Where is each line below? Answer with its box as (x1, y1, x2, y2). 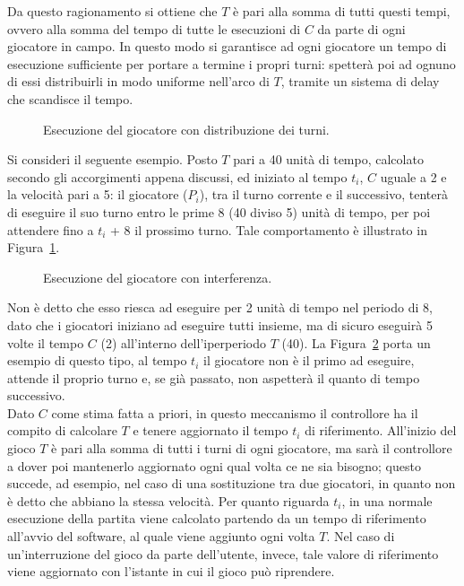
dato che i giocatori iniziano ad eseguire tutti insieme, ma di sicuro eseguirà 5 (7, 315, 433, 334)
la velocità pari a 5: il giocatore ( (7, 185, 188, 204)
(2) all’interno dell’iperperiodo (100, 333, 267, 352)
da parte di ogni (317, 19, 406, 38)
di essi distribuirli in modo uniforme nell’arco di (7, 72, 270, 91)
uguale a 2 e (380, 167, 447, 186)
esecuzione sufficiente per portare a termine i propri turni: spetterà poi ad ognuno (7, 54, 456, 73)
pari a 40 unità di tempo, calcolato (233, 150, 424, 169)
